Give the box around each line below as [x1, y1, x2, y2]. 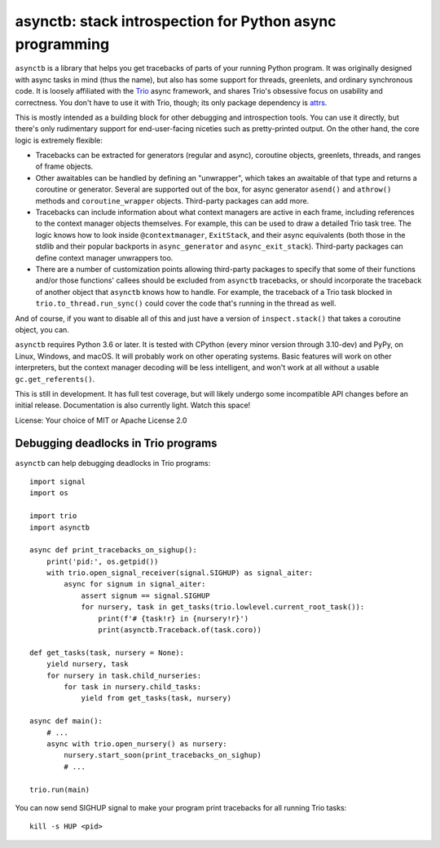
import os [29, 489, 68, 498]
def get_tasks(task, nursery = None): [29, 648, 185, 657]
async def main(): [29, 717, 103, 726]
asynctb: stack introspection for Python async [15, 12, 337, 30]
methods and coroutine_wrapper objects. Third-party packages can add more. [35, 196, 310, 205]
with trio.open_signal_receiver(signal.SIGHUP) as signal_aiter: [46, 569, 314, 578]
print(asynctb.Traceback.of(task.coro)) [98, 626, 262, 635]
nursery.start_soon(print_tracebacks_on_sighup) [64, 750, 262, 760]
